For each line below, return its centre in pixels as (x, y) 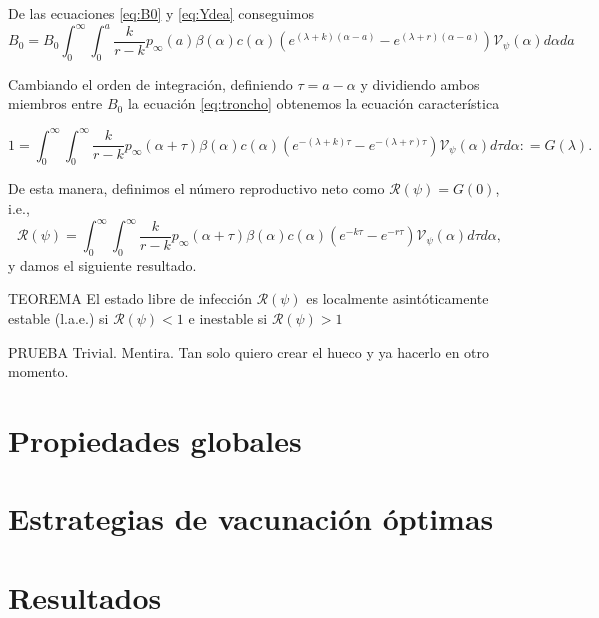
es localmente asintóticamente (397, 298)
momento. (38, 371)
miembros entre (55, 103)
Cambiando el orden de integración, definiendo (150, 83)
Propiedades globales (155, 440)
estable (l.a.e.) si (58, 318)
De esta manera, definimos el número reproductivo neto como (196, 188)
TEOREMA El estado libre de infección (130, 298)
